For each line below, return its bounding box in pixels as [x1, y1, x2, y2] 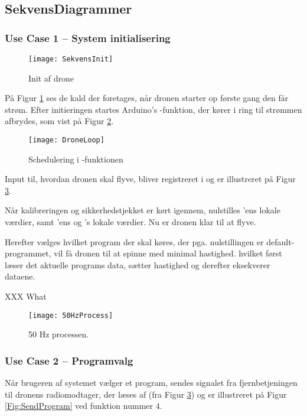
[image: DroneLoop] [28, 136, 104, 145]
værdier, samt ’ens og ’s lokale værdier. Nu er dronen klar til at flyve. [5, 216, 256, 228]
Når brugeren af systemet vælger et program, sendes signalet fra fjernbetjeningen [5, 376, 298, 389]
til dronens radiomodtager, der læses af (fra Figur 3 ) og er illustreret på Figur [5, 388, 287, 400]
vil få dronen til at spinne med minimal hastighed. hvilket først [54, 247, 282, 259]
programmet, [5, 247, 51, 259]
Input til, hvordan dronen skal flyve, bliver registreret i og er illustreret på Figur [5, 173, 296, 185]
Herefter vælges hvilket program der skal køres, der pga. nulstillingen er [5, 235, 264, 248]
